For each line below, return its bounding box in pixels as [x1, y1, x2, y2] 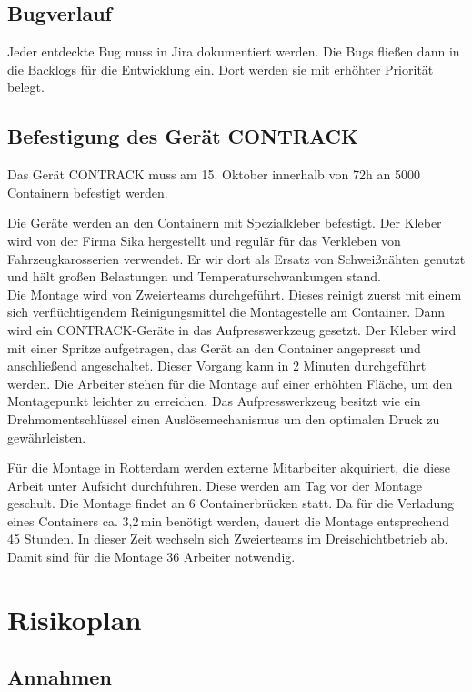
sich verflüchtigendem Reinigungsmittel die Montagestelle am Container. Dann [7, 302, 445, 321]
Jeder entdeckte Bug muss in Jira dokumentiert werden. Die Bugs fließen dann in [7, 42, 460, 61]
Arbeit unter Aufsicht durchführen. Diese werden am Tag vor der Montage [7, 475, 423, 494]
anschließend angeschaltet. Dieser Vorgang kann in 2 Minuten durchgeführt [7, 356, 427, 375]
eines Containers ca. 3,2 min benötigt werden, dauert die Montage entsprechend [7, 511, 450, 530]
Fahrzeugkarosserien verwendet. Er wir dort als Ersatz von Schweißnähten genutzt [7, 249, 466, 268]
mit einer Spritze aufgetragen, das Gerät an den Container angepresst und [7, 338, 421, 357]
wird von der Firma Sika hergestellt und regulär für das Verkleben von [7, 230, 401, 249]
